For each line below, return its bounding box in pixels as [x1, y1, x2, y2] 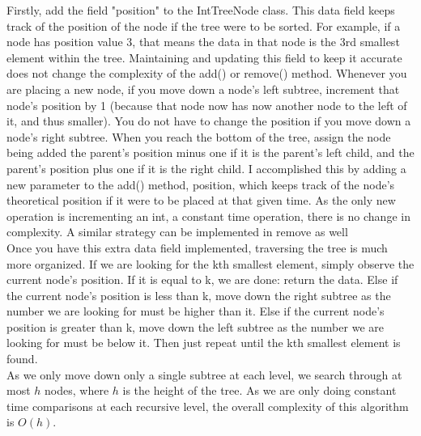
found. [6, 350, 38, 367]
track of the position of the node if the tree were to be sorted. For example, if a [6, 17, 401, 34]
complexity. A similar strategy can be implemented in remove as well [6, 223, 348, 240]
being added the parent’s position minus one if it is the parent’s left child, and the [6, 144, 415, 161]
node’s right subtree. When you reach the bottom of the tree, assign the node [6, 128, 391, 145]
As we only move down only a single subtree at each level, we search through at [6, 366, 402, 383]
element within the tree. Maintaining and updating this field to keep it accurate [6, 49, 402, 66]
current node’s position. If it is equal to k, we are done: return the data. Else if [6, 271, 398, 288]
